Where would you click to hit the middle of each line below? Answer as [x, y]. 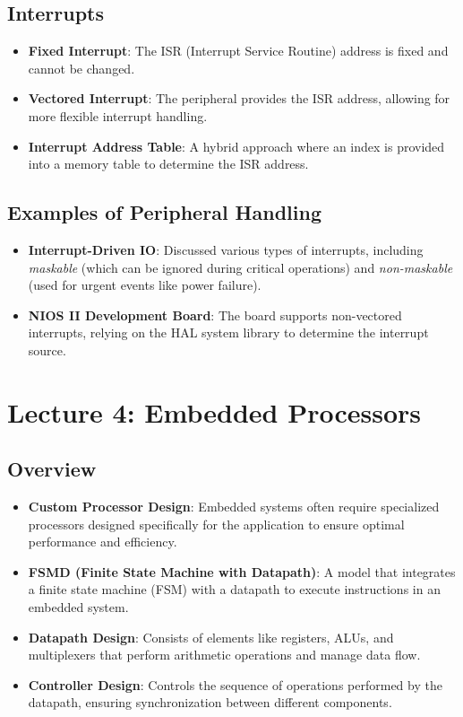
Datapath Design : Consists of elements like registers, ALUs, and [211, 637]
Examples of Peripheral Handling [164, 212]
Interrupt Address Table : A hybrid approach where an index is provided [236, 146]
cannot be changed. [81, 68]
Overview [52, 469]
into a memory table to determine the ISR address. [168, 164]
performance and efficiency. [103, 542]
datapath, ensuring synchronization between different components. [210, 702]
